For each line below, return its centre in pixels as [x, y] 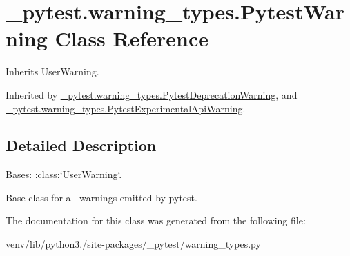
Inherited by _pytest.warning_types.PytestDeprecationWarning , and [152, 94]
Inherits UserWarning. [52, 71]
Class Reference [132, 38]
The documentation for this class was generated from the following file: [156, 220]
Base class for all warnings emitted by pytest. [101, 197]
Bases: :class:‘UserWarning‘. [64, 174]
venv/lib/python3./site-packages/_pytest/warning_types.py [133, 244]
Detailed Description [81, 145]
